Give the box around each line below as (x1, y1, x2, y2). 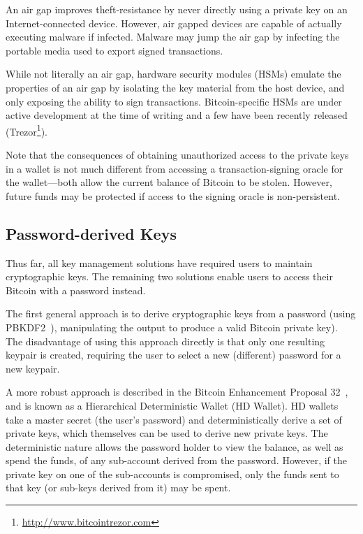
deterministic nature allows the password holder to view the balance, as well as (6, 439, 343, 454)
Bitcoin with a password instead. (6, 282, 146, 297)
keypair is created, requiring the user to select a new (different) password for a (6, 347, 341, 362)
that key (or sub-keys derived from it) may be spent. (6, 480, 231, 495)
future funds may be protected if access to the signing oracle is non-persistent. (6, 188, 341, 203)
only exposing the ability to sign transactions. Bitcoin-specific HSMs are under (6, 94, 342, 108)
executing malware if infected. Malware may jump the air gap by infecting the (6, 29, 340, 44)
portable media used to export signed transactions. (6, 43, 223, 57)
